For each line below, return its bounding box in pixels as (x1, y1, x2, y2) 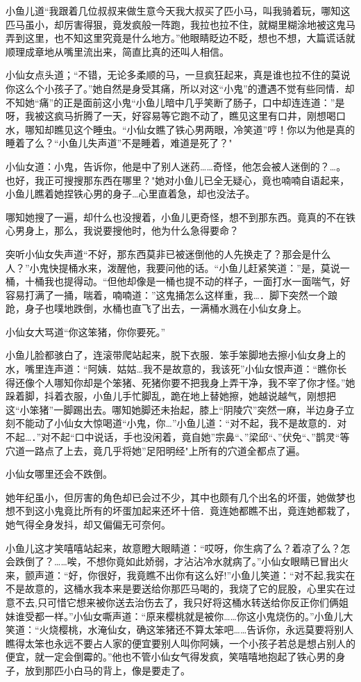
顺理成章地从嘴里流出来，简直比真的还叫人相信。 (6, 44, 229, 58)
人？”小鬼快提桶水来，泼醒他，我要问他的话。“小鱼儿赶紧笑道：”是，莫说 (6, 260, 340, 275)
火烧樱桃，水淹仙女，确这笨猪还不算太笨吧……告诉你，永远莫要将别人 (39, 622, 354, 637)
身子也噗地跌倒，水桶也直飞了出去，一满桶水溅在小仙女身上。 (24, 301, 307, 316)
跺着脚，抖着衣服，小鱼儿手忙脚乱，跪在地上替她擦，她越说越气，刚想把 (6, 389, 336, 403)
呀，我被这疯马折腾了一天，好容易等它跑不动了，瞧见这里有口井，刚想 (6, 108, 326, 123)
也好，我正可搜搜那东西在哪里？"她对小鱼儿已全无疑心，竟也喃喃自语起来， (6, 172, 350, 187)
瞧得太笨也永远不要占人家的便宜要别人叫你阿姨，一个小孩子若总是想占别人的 (6, 635, 355, 650)
